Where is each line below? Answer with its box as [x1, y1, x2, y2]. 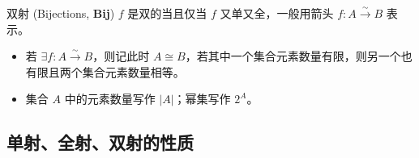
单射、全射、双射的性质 [6, 130, 194, 155]
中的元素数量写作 [64, 90, 156, 107]
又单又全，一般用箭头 [220, 5, 334, 21]
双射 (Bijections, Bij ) [6, 5, 115, 21]
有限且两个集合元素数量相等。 [25, 63, 185, 80]
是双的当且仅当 [127, 5, 207, 21]
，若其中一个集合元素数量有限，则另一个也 [185, 48, 413, 64]
